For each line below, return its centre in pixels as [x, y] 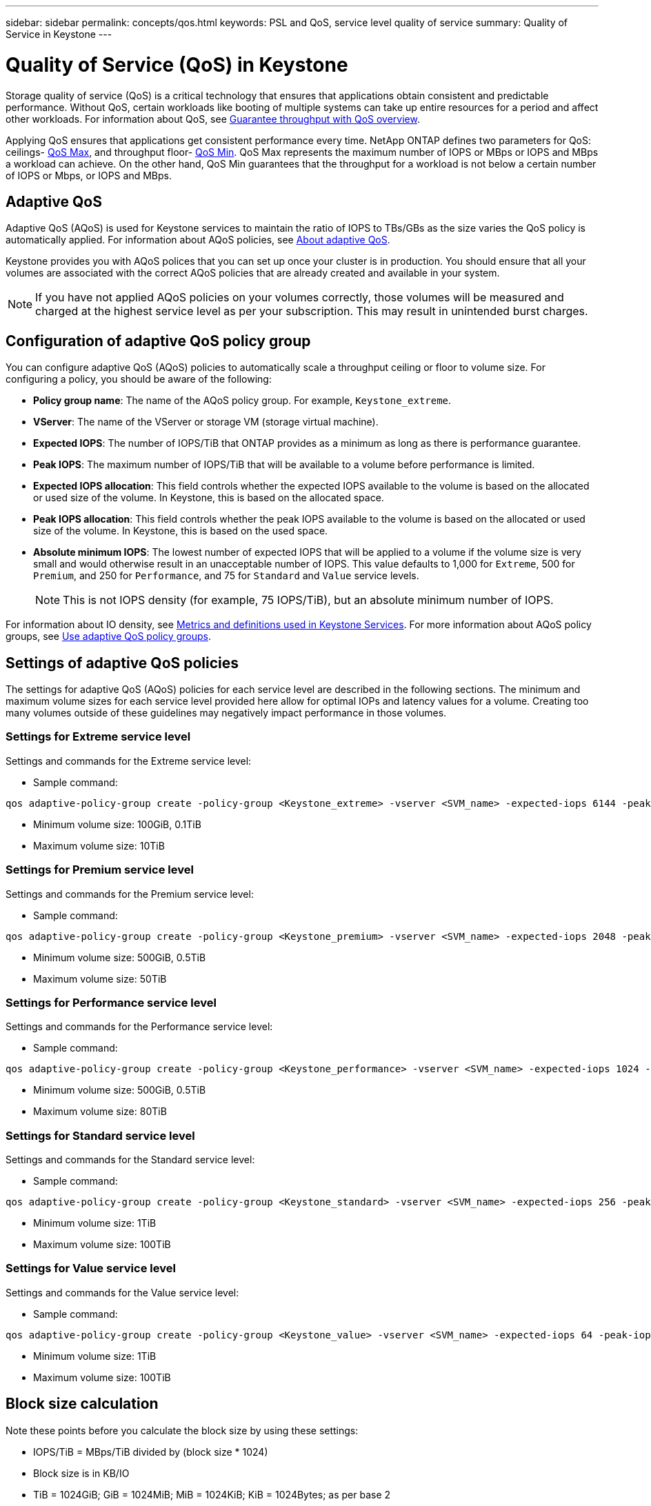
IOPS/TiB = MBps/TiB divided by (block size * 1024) [151, 1452]
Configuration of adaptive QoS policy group [158, 341]
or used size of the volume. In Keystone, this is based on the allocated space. [209, 498]
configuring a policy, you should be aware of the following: [139, 379]
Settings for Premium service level [100, 870]
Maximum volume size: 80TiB [100, 1112]
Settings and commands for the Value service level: [122, 1292]
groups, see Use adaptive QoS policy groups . [108, 636]
